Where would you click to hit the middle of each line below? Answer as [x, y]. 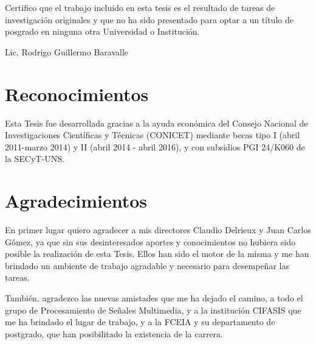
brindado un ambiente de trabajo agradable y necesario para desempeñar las [147, 265]
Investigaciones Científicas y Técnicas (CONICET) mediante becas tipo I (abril [153, 135]
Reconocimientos [77, 93]
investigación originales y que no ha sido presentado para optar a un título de [149, 19]
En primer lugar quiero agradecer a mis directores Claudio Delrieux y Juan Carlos [158, 230]
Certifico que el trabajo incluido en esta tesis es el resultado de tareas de [140, 7]
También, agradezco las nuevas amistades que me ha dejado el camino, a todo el [154, 297]
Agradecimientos [76, 201]
